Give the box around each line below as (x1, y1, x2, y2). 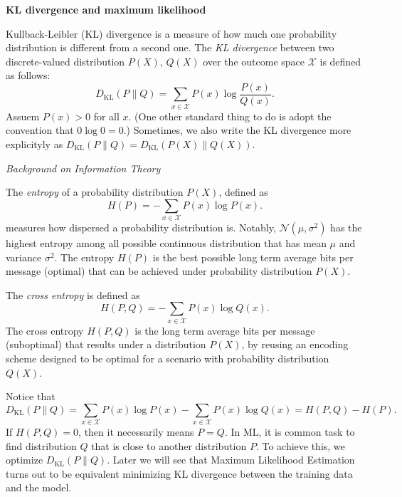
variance (6, 249, 42, 264)
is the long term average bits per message (134, 323, 315, 338)
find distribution (6, 438, 77, 453)
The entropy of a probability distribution (6, 184, 184, 199)
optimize (6, 452, 43, 467)
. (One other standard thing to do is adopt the (128, 108, 332, 123)
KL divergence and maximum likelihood (6, 2, 206, 16)
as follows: (6, 68, 51, 83)
